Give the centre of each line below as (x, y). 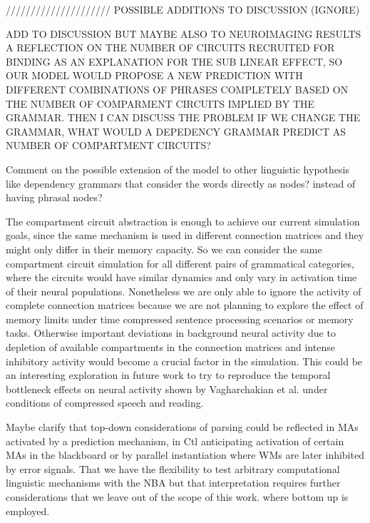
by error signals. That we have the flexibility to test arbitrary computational (173, 468)
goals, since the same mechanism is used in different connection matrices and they (185, 235)
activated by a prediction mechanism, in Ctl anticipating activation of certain (175, 441)
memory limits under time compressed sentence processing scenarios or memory (180, 319)
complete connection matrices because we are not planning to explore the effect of (185, 305)
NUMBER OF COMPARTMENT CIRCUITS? (108, 145)
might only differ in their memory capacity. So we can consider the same (164, 249)
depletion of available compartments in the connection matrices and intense (170, 347)
